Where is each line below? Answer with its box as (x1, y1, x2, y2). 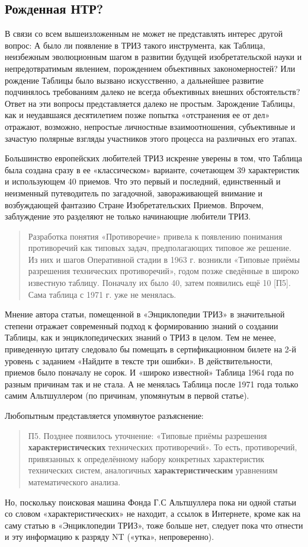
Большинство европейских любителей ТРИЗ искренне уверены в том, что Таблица (5, 152, 303, 164)
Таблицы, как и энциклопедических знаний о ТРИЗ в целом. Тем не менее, (5, 331, 277, 344)
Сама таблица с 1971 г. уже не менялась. (28, 288, 177, 300)
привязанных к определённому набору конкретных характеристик (28, 452, 265, 465)
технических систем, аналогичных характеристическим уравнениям (28, 464, 278, 476)
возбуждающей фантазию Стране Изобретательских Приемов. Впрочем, (5, 198, 264, 211)
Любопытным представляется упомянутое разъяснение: (5, 409, 204, 422)
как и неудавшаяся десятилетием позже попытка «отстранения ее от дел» (5, 109, 270, 121)
